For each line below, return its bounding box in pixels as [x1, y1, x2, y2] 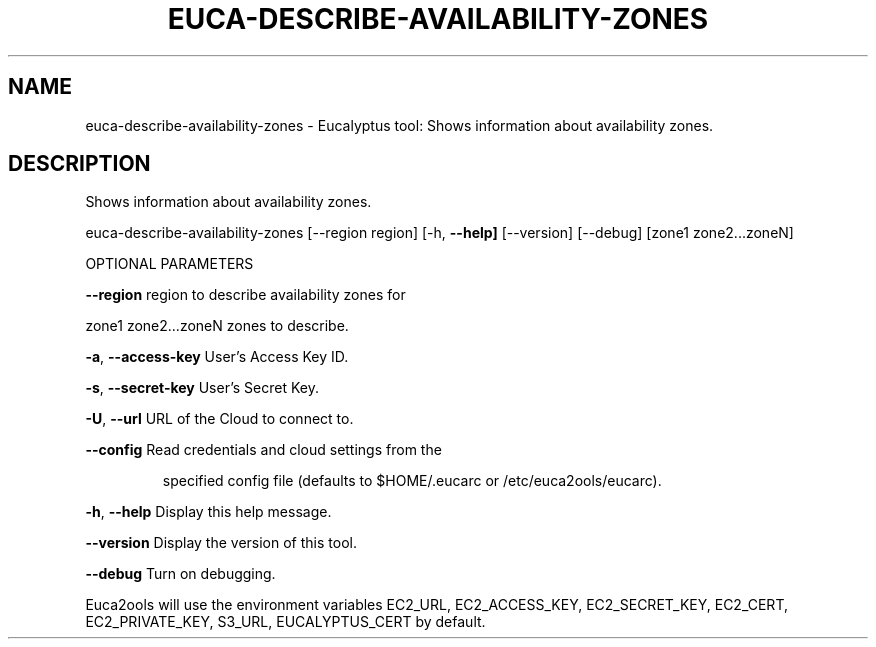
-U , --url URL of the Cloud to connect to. [85, 410, 354, 428]
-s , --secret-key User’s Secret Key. [85, 379, 319, 397]
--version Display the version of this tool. [85, 534, 357, 552]
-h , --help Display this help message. [85, 503, 332, 521]
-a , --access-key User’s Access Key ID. [85, 348, 349, 366]
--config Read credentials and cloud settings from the [85, 441, 442, 459]
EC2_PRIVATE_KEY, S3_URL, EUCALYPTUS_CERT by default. [85, 613, 486, 631]
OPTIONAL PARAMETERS [85, 255, 254, 273]
